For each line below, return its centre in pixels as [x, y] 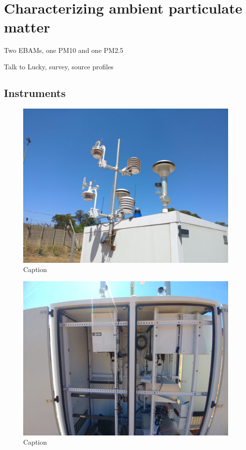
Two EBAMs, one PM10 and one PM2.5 [64, 50]
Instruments [35, 92]
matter [27, 27]
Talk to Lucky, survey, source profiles [59, 66]
